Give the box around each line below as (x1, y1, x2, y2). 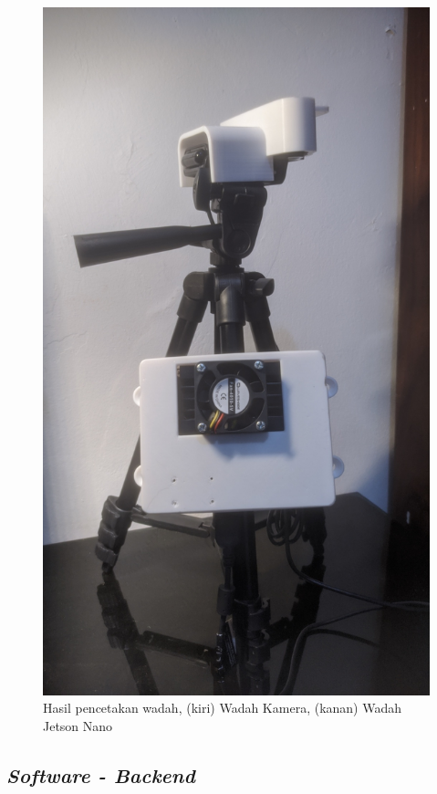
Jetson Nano (43, 716, 113, 735)
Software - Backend (6, 760, 195, 789)
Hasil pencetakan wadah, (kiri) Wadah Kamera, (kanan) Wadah (43, 698, 401, 717)
